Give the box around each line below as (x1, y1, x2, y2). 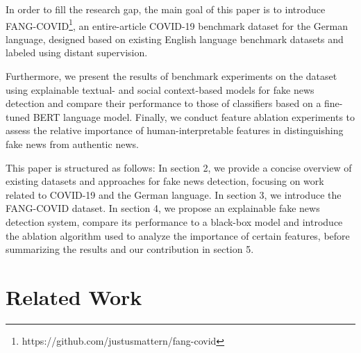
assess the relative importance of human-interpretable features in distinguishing (6, 123, 344, 138)
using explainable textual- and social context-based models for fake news (6, 82, 314, 97)
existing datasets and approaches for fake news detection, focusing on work (6, 174, 324, 188)
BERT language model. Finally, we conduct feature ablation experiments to (33, 109, 355, 124)
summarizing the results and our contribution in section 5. (6, 242, 254, 256)
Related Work (6, 282, 142, 311)
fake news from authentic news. (6, 137, 139, 151)
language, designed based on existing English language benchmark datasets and (6, 31, 344, 46)
